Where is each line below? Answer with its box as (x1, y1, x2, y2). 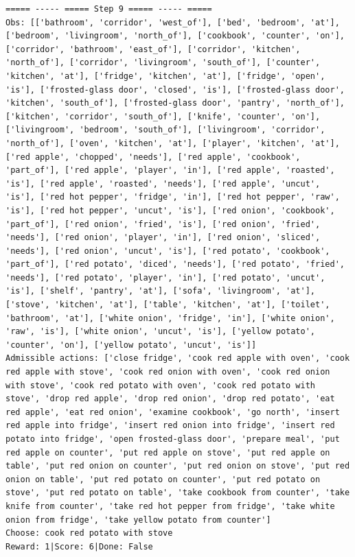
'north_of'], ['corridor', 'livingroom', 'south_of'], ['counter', (5, 58, 321, 68)
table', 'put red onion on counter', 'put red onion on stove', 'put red (5, 461, 350, 471)
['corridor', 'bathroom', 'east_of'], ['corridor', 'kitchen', (5, 44, 301, 54)
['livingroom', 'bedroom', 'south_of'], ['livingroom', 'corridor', (5, 125, 325, 135)
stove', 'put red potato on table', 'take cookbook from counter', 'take (5, 488, 350, 498)
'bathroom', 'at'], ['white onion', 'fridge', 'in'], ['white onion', (5, 313, 335, 323)
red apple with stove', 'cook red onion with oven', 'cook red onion (5, 367, 330, 377)
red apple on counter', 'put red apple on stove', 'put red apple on (5, 447, 330, 458)
